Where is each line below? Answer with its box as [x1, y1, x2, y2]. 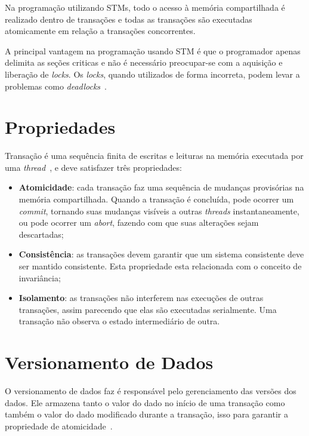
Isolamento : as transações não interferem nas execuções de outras [18, 291, 264, 304]
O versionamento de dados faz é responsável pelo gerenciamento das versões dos [5, 385, 296, 397]
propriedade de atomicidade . [5, 419, 113, 432]
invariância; [18, 271, 61, 284]
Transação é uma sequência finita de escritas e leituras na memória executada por [5, 149, 304, 162]
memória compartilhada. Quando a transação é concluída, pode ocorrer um [18, 193, 294, 205]
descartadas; [18, 228, 64, 240]
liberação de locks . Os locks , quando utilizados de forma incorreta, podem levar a [5, 67, 300, 80]
